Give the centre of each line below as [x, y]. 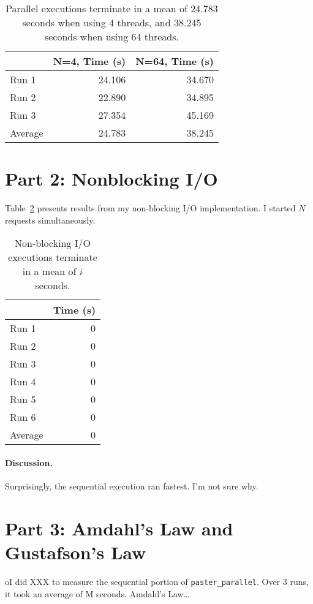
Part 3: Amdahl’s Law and [119, 528]
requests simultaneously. [50, 220]
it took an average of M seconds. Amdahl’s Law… [97, 593]
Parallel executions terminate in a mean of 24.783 [112, 8]
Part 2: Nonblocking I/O [111, 179]
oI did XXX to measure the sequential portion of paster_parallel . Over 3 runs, [157, 582]
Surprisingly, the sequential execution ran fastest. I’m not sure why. [132, 486]
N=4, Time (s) [89, 61]
